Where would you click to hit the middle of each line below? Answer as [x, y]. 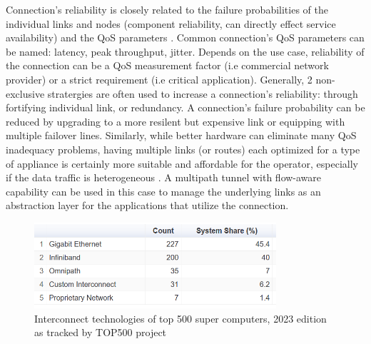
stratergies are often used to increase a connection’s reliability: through [203, 93]
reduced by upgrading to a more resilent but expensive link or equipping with [176, 121]
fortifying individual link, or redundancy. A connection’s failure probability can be [185, 107]
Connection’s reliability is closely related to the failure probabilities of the [167, 9]
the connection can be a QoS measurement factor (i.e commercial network [167, 65]
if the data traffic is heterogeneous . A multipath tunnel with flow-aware [164, 177]
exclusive [25, 93]
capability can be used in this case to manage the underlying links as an [163, 191]
